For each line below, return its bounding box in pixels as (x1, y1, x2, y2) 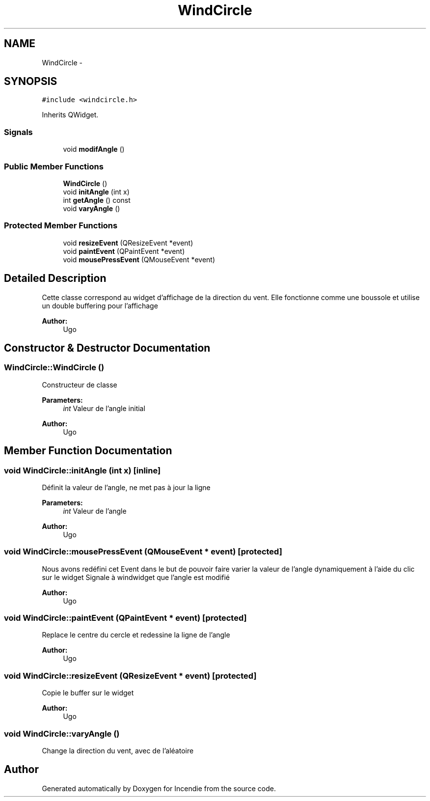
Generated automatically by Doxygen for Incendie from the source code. (42, 784, 276, 793)
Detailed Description (4, 272, 107, 285)
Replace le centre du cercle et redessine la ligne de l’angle (42, 631, 230, 639)
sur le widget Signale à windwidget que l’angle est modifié (42, 573, 230, 581)
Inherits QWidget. (42, 110, 99, 119)
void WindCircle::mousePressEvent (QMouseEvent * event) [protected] (4, 547, 282, 557)
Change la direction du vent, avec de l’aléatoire (42, 746, 194, 755)
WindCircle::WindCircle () (4, 362, 105, 373)
